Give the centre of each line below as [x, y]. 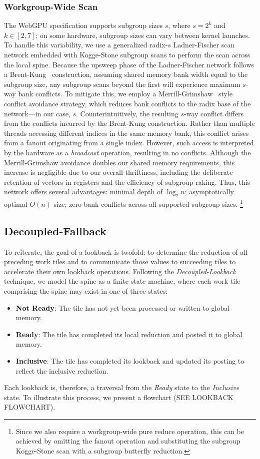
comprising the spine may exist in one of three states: [86, 290]
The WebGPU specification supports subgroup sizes [83, 25]
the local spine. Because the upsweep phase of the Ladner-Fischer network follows [129, 64]
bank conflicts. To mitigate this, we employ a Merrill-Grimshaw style [125, 94]
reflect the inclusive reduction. [62, 370]
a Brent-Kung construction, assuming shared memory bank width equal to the [126, 74]
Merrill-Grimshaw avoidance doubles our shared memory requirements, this [119, 162]
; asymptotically [209, 192]
